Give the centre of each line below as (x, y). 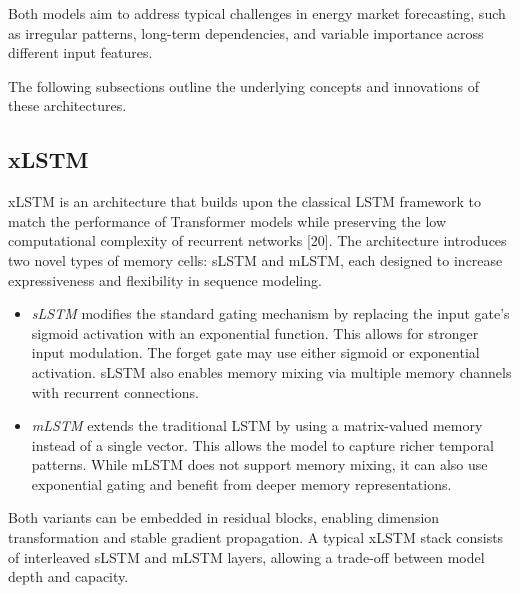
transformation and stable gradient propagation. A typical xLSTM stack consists (256, 537)
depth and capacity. (68, 576)
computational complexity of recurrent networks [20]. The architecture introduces (257, 240)
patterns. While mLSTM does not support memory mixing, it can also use (259, 464)
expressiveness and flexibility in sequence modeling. (165, 279)
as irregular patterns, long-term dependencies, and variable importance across (246, 32)
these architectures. (67, 105)
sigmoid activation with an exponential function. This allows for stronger (255, 332)
